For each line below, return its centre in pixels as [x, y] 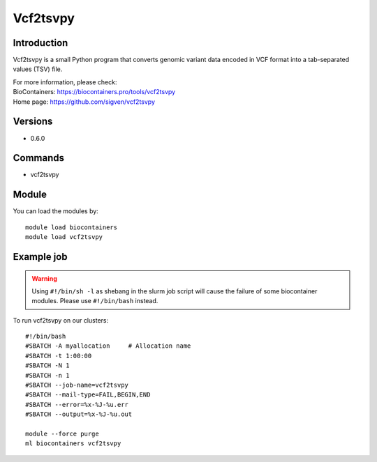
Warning [44, 278]
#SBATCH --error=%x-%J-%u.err [77, 405]
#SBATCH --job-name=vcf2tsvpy [77, 385]
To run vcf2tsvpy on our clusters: [60, 320]
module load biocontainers [72, 227]
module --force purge [62, 434]
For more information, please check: [65, 82]
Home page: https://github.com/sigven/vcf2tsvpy [84, 102]
